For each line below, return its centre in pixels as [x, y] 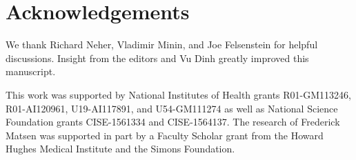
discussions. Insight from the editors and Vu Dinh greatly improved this [157, 58]
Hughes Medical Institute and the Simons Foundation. [120, 149]
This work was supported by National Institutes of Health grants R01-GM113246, [178, 94]
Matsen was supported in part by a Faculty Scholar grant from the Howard [165, 135]
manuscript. [31, 71]
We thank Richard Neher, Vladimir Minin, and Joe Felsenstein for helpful [162, 44]
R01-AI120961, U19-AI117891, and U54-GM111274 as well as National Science [172, 108]
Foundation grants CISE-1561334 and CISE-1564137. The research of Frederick [173, 122]
